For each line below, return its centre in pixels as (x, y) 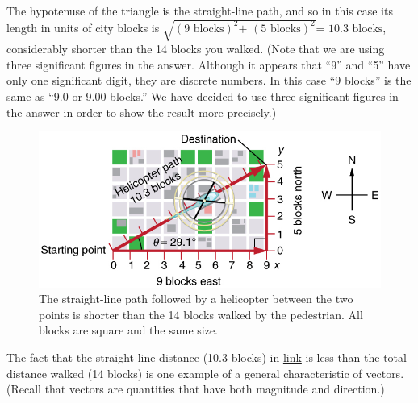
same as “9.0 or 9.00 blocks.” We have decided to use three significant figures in (203, 96)
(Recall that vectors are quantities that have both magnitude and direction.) (196, 389)
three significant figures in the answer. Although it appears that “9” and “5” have (209, 64)
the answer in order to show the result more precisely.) (142, 112)
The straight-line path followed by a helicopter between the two (196, 299)
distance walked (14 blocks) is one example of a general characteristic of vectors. (205, 373)
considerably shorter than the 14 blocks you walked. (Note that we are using (196, 49)
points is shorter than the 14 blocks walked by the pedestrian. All (201, 314)
